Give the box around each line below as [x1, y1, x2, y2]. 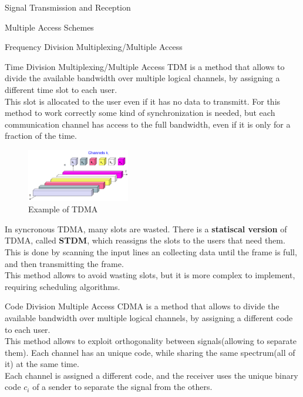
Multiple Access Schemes [5, 21, 94, 33]
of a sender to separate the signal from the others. [32, 381, 213, 393]
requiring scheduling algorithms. [5, 280, 120, 292]
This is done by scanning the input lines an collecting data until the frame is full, [5, 245, 297, 258]
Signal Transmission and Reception [5, 1, 131, 13]
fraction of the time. [5, 129, 77, 142]
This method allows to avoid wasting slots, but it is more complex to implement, [5, 269, 295, 281]
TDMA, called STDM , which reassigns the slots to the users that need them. [5, 234, 285, 246]
